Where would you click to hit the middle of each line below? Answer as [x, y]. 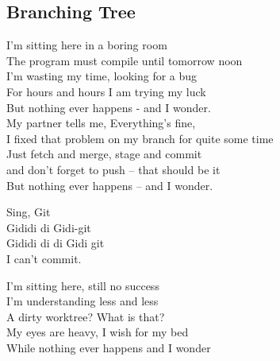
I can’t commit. [44, 258]
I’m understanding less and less [82, 301]
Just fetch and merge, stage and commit [104, 154]
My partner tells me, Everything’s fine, [101, 123]
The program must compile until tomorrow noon [125, 60]
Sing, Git [29, 212]
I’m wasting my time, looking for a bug [102, 76]
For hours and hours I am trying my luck [106, 91]
